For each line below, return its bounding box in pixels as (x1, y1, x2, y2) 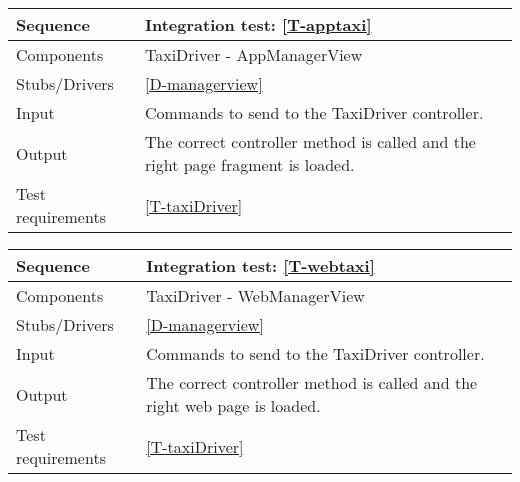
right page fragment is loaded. (145, 153, 355, 176)
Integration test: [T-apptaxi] (145, 13, 372, 36)
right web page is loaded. (146, 394, 321, 417)
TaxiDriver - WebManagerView (146, 284, 365, 307)
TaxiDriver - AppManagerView (145, 43, 363, 66)
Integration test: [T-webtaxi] (146, 254, 375, 277)
